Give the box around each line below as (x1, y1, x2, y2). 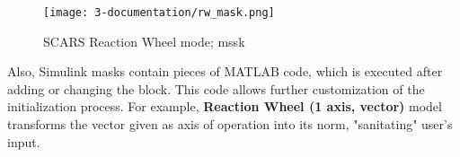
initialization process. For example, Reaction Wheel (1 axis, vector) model (7, 97, 442, 116)
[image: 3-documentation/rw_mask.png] (43, 6, 275, 19)
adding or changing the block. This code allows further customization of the (7, 79, 425, 98)
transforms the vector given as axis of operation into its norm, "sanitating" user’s (7, 115, 453, 134)
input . (7, 132, 40, 151)
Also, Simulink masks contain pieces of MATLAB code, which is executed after (7, 62, 443, 81)
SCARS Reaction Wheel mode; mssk (43, 31, 245, 50)
